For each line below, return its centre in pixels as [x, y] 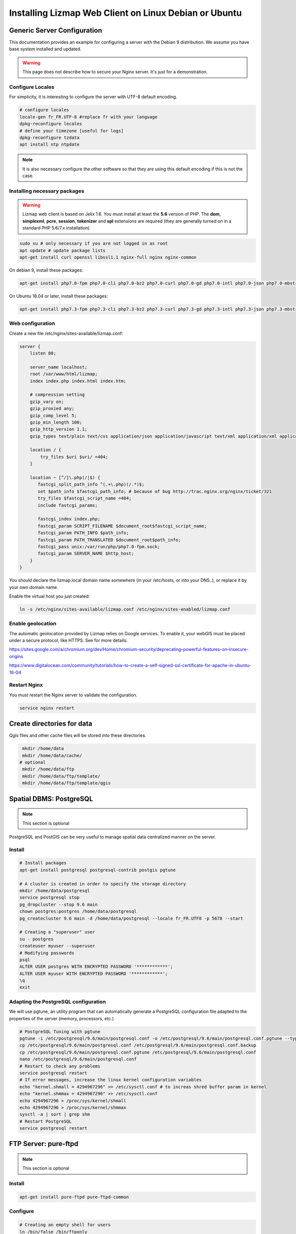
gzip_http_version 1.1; [58, 429]
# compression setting [57, 395]
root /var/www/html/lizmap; [64, 374]
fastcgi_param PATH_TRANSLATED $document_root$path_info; [109, 540]
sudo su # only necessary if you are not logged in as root [94, 244]
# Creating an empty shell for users [65, 1225]
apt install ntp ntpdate [50, 145]
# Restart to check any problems [60, 1066]
